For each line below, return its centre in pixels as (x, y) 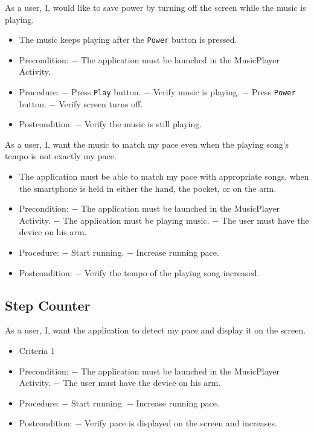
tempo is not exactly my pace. (61, 156)
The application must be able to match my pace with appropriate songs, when (164, 176)
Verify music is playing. (196, 92)
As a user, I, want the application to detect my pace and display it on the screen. (155, 330)
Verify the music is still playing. (143, 124)
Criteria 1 (37, 351)
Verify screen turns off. (101, 103)
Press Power (274, 92)
